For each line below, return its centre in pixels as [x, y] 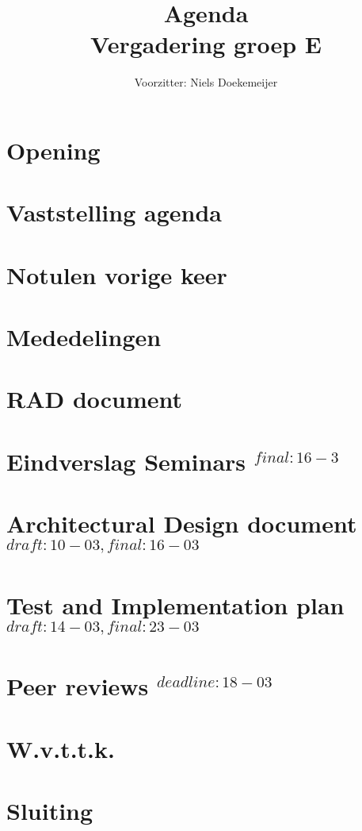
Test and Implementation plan [175, 604]
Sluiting [50, 810]
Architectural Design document [182, 523]
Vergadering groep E [206, 44]
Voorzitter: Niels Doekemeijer [206, 82]
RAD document [95, 399]
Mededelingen [84, 337]
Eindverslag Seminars [126, 461]
